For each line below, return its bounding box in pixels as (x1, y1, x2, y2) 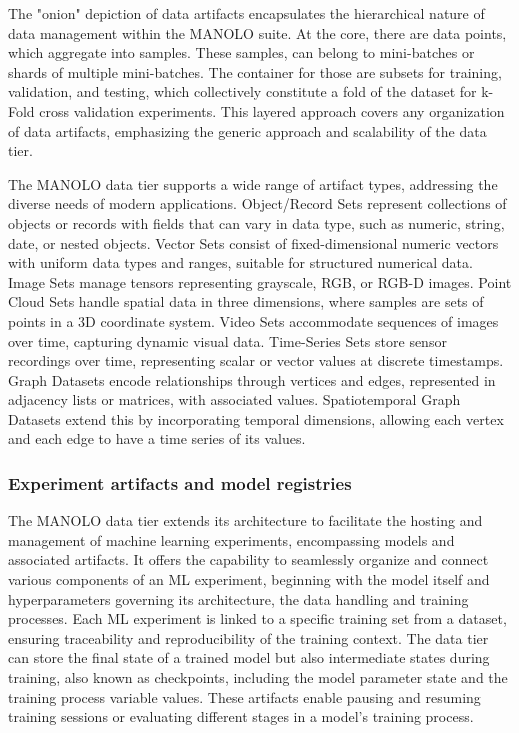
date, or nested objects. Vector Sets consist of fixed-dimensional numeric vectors (8, 232, 499, 253)
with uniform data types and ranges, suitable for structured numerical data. (8, 252, 473, 273)
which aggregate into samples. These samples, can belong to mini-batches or (8, 42, 475, 63)
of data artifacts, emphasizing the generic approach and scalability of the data (8, 120, 487, 141)
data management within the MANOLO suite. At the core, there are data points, (8, 22, 507, 43)
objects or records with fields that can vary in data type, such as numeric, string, (8, 212, 505, 233)
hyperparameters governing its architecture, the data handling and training (8, 588, 469, 609)
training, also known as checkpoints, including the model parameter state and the (8, 667, 508, 688)
